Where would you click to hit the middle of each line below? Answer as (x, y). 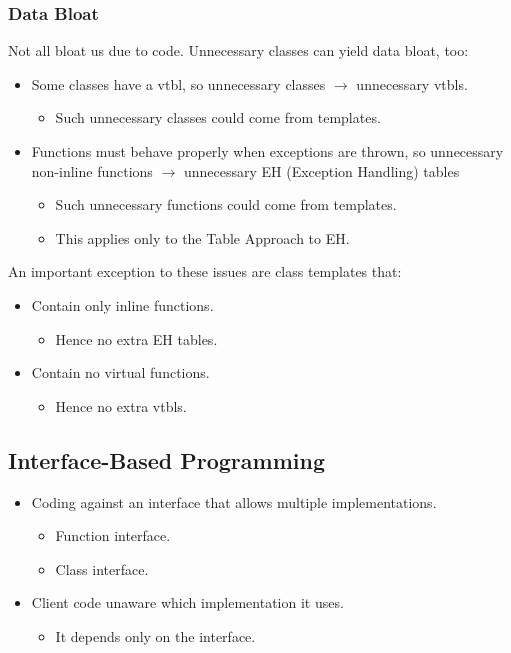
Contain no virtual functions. (120, 372)
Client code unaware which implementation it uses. (187, 602)
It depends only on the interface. (155, 635)
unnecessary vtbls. (412, 83)
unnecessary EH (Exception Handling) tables (321, 170)
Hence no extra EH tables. (136, 338)
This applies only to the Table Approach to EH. (202, 237)
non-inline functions (92, 170)
